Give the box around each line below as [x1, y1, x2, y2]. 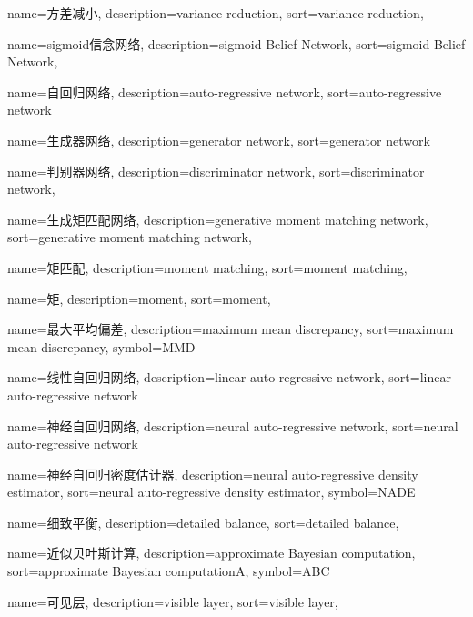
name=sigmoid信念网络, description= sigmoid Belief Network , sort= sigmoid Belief [7, 34, 466, 53]
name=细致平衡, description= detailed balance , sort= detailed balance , [7, 512, 399, 531]
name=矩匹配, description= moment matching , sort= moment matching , [7, 258, 408, 277]
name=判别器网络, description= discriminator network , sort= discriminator [7, 161, 425, 180]
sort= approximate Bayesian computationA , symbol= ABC [7, 561, 330, 581]
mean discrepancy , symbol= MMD [7, 337, 196, 356]
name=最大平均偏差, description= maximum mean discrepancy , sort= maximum [7, 319, 454, 339]
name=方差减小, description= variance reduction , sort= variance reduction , [7, 4, 424, 22]
